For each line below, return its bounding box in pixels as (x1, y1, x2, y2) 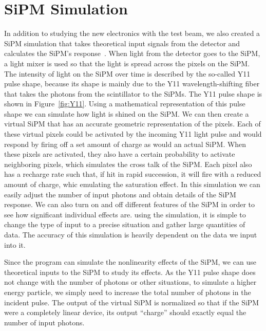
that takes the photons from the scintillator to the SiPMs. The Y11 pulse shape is (4, 88, 262, 99)
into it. (4, 239, 26, 250)
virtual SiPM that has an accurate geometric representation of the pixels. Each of (4, 118, 261, 129)
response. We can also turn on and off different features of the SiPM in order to (4, 199, 255, 210)
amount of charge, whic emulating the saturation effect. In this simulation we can (4, 179, 260, 190)
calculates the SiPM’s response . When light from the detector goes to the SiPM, (4, 48, 260, 59)
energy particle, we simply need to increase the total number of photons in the (4, 286, 251, 297)
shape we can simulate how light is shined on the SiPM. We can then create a (4, 108, 249, 119)
